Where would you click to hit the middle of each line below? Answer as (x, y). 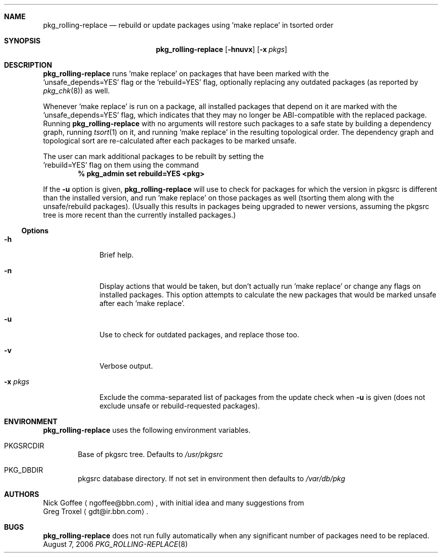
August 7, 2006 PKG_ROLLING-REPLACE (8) (115, 544)
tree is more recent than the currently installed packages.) (140, 215)
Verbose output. (126, 366)
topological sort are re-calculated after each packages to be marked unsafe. (170, 141)
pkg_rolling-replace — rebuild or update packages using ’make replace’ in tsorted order (188, 25)
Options (35, 231)
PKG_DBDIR (24, 470)
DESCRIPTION (28, 65)
